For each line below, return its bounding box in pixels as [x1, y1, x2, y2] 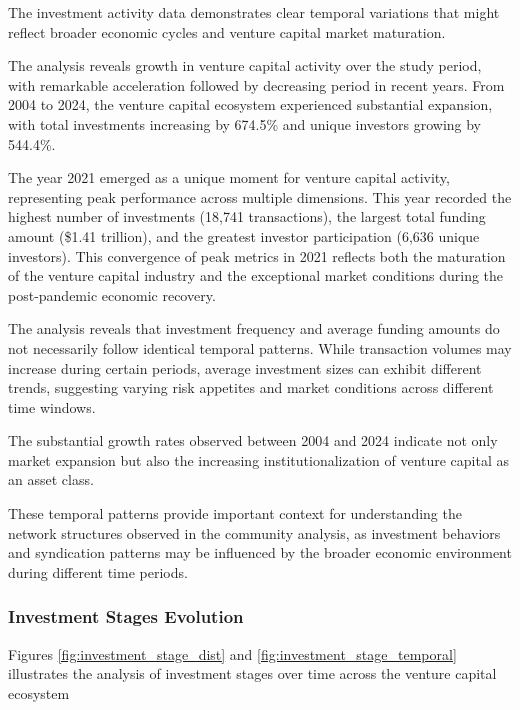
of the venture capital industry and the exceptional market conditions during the [8, 265, 504, 286]
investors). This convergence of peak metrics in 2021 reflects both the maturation [8, 245, 506, 266]
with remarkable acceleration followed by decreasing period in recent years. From [8, 74, 505, 95]
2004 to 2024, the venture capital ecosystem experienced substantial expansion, [8, 94, 493, 115]
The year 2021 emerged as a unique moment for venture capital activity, [8, 167, 450, 188]
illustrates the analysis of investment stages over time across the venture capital [8, 663, 497, 684]
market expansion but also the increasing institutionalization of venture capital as [8, 449, 510, 470]
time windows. [8, 396, 96, 417]
